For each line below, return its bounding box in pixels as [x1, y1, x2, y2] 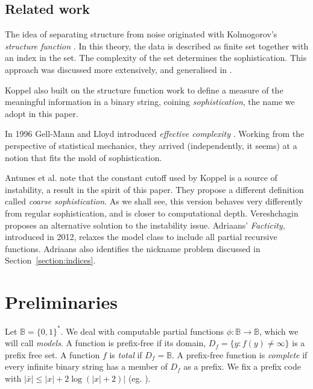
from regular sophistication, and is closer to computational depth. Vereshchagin [5, 206, 299, 219]
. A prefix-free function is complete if [172, 348, 308, 361]
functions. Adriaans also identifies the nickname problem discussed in [5, 242, 261, 255]
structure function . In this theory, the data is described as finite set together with [5, 39, 309, 52]
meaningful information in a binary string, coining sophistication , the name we [5, 95, 295, 108]
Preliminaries [5, 289, 118, 314]
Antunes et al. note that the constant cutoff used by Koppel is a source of [5, 171, 277, 184]
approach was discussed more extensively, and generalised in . [5, 63, 232, 75]
